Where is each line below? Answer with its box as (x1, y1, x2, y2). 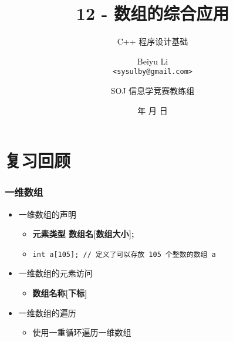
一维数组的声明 (18, 208, 76, 220)
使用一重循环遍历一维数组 (32, 326, 131, 338)
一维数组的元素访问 (18, 267, 93, 279)
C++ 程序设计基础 (117, 35, 188, 48)
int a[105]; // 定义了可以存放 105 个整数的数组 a (32, 250, 216, 259)
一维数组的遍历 (18, 306, 76, 319)
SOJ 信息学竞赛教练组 (110, 84, 195, 96)
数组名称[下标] (32, 287, 87, 299)
